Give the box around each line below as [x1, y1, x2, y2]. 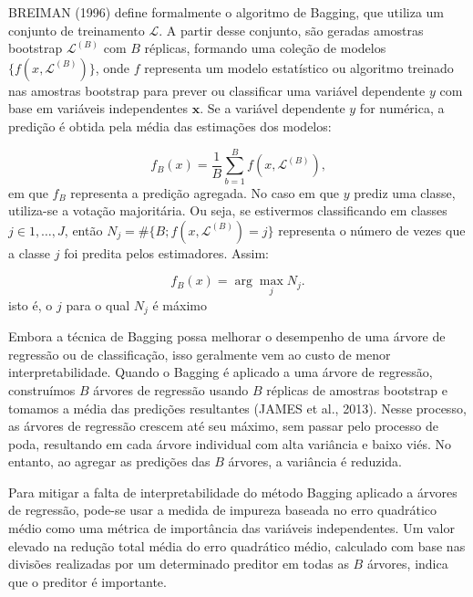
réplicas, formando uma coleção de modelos [144, 38, 386, 58]
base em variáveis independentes [8, 99, 189, 118]
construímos [8, 380, 76, 399]
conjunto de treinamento [8, 20, 145, 39]
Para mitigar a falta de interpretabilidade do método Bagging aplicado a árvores [8, 482, 458, 501]
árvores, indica [366, 554, 448, 573]
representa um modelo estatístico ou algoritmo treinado [144, 58, 454, 77]
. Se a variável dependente [200, 99, 345, 118]
